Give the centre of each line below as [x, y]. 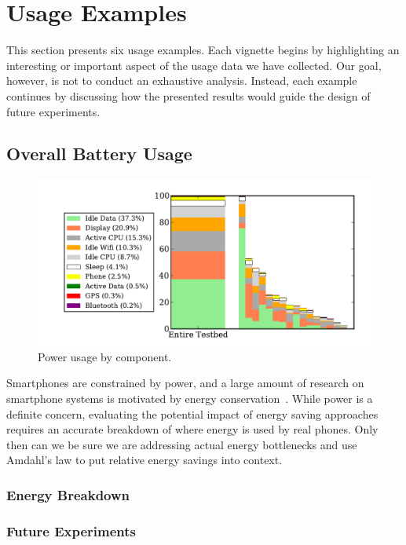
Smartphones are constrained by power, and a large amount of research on [185, 383]
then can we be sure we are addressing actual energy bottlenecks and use [182, 444]
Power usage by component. [105, 356]
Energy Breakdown [68, 494]
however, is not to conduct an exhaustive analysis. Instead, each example [182, 80]
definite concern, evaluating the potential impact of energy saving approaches [192, 413]
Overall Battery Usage [99, 154]
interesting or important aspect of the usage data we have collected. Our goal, [194, 65]
